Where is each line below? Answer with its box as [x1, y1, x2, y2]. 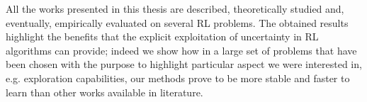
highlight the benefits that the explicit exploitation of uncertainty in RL [6, 29, 319, 44]
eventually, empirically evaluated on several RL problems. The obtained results [6, 15, 349, 30]
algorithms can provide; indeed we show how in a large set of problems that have [6, 42, 357, 57]
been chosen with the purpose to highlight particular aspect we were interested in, [6, 57, 362, 72]
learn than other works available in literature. [6, 84, 203, 99]
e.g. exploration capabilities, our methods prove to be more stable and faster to [6, 70, 350, 85]
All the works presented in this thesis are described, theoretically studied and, [6, 1, 344, 16]
